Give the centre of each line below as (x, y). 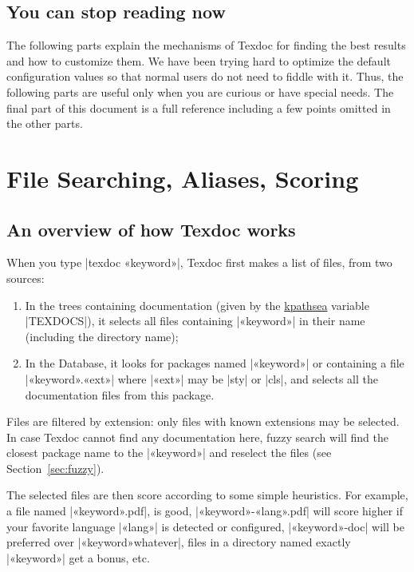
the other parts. (45, 123)
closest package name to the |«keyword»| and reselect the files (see (169, 453)
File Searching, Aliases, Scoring (183, 178)
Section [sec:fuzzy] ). (55, 468)
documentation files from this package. (120, 394)
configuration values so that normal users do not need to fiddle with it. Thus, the (205, 76)
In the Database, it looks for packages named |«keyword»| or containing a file (215, 363)
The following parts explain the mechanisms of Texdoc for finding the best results (206, 45)
